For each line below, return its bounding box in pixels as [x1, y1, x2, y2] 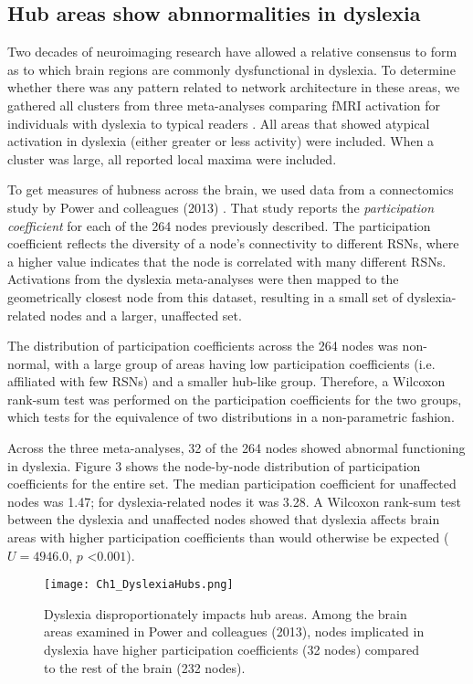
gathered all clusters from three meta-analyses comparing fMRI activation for [7, 95, 440, 114]
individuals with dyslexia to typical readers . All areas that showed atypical [7, 113, 430, 132]
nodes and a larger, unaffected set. [49, 305, 242, 324]
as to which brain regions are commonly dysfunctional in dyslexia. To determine [7, 59, 456, 79]
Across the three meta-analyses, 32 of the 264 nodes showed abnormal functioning [7, 438, 466, 458]
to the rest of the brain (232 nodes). [44, 658, 246, 677]
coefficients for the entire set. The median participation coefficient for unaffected [7, 474, 457, 493]
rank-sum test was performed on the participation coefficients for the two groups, [7, 389, 462, 408]
